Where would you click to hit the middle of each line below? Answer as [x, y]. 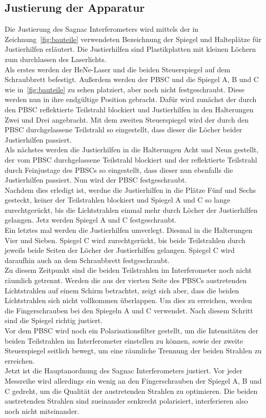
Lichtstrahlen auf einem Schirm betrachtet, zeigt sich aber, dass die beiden [122, 290]
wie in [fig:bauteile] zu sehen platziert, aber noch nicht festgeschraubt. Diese [125, 89]
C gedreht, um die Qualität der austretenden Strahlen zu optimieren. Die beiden [131, 391]
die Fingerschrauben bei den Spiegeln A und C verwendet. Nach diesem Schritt [129, 310]
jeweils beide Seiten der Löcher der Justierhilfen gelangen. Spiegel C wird [120, 250]
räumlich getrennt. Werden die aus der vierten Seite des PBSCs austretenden [126, 280]
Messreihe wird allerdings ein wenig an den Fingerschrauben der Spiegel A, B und [133, 380]
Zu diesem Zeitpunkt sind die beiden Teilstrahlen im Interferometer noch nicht [128, 270]
